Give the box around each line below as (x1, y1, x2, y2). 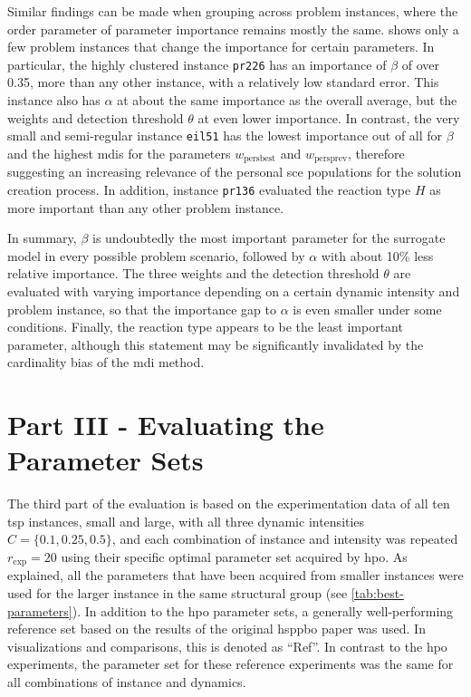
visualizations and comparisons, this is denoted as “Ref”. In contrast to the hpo (7, 636, 447, 655)
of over (401, 54, 440, 73)
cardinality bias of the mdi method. (7, 353, 205, 372)
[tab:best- (351, 584, 404, 603)
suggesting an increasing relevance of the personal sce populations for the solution (7, 162, 462, 181)
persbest (244, 154, 276, 164)
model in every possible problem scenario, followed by (7, 246, 305, 265)
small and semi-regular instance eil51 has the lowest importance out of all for (7, 126, 443, 145)
